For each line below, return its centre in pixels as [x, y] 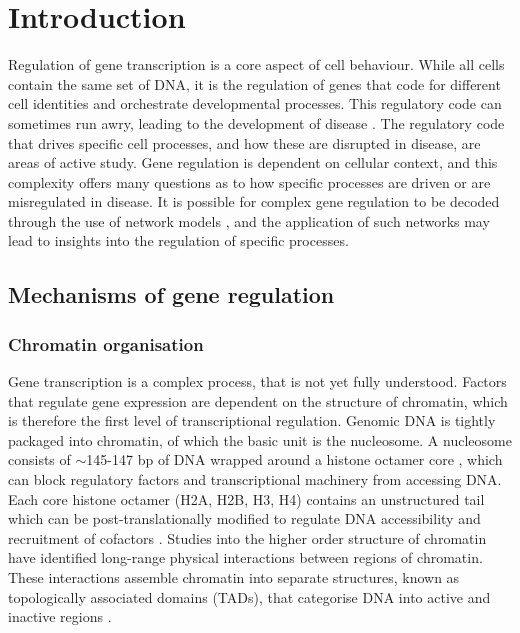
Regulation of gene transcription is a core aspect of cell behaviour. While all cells [256, 64]
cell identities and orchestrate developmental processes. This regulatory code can [255, 103]
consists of [39, 459]
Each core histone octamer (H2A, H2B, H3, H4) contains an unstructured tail [246, 498]
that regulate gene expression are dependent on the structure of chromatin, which [258, 400]
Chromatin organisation [106, 343]
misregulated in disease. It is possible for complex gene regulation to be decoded [254, 201]
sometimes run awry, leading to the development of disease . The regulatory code [256, 122]
